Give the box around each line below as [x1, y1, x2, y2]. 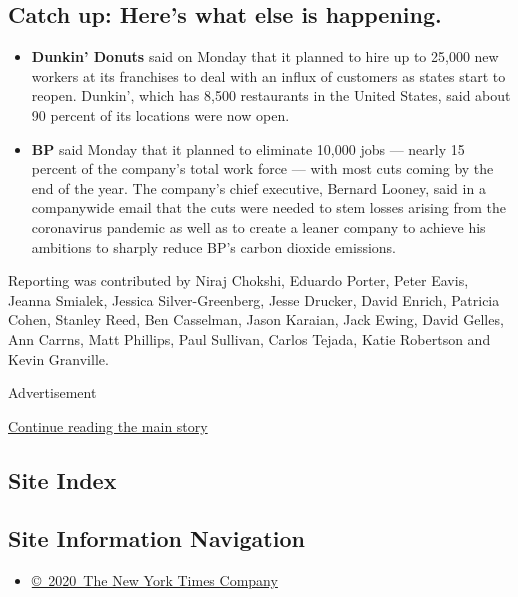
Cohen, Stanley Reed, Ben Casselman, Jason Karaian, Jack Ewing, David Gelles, [8, 309, 504, 330]
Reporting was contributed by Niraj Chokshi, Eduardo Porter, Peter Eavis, [8, 270, 469, 291]
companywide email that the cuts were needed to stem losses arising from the [31, 197, 506, 218]
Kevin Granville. [8, 348, 109, 369]
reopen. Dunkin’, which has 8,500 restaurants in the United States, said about [31, 85, 511, 106]
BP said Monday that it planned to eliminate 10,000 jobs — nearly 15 [31, 138, 465, 159]
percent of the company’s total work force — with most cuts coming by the [31, 158, 494, 179]
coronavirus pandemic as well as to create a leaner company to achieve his [31, 216, 486, 237]
